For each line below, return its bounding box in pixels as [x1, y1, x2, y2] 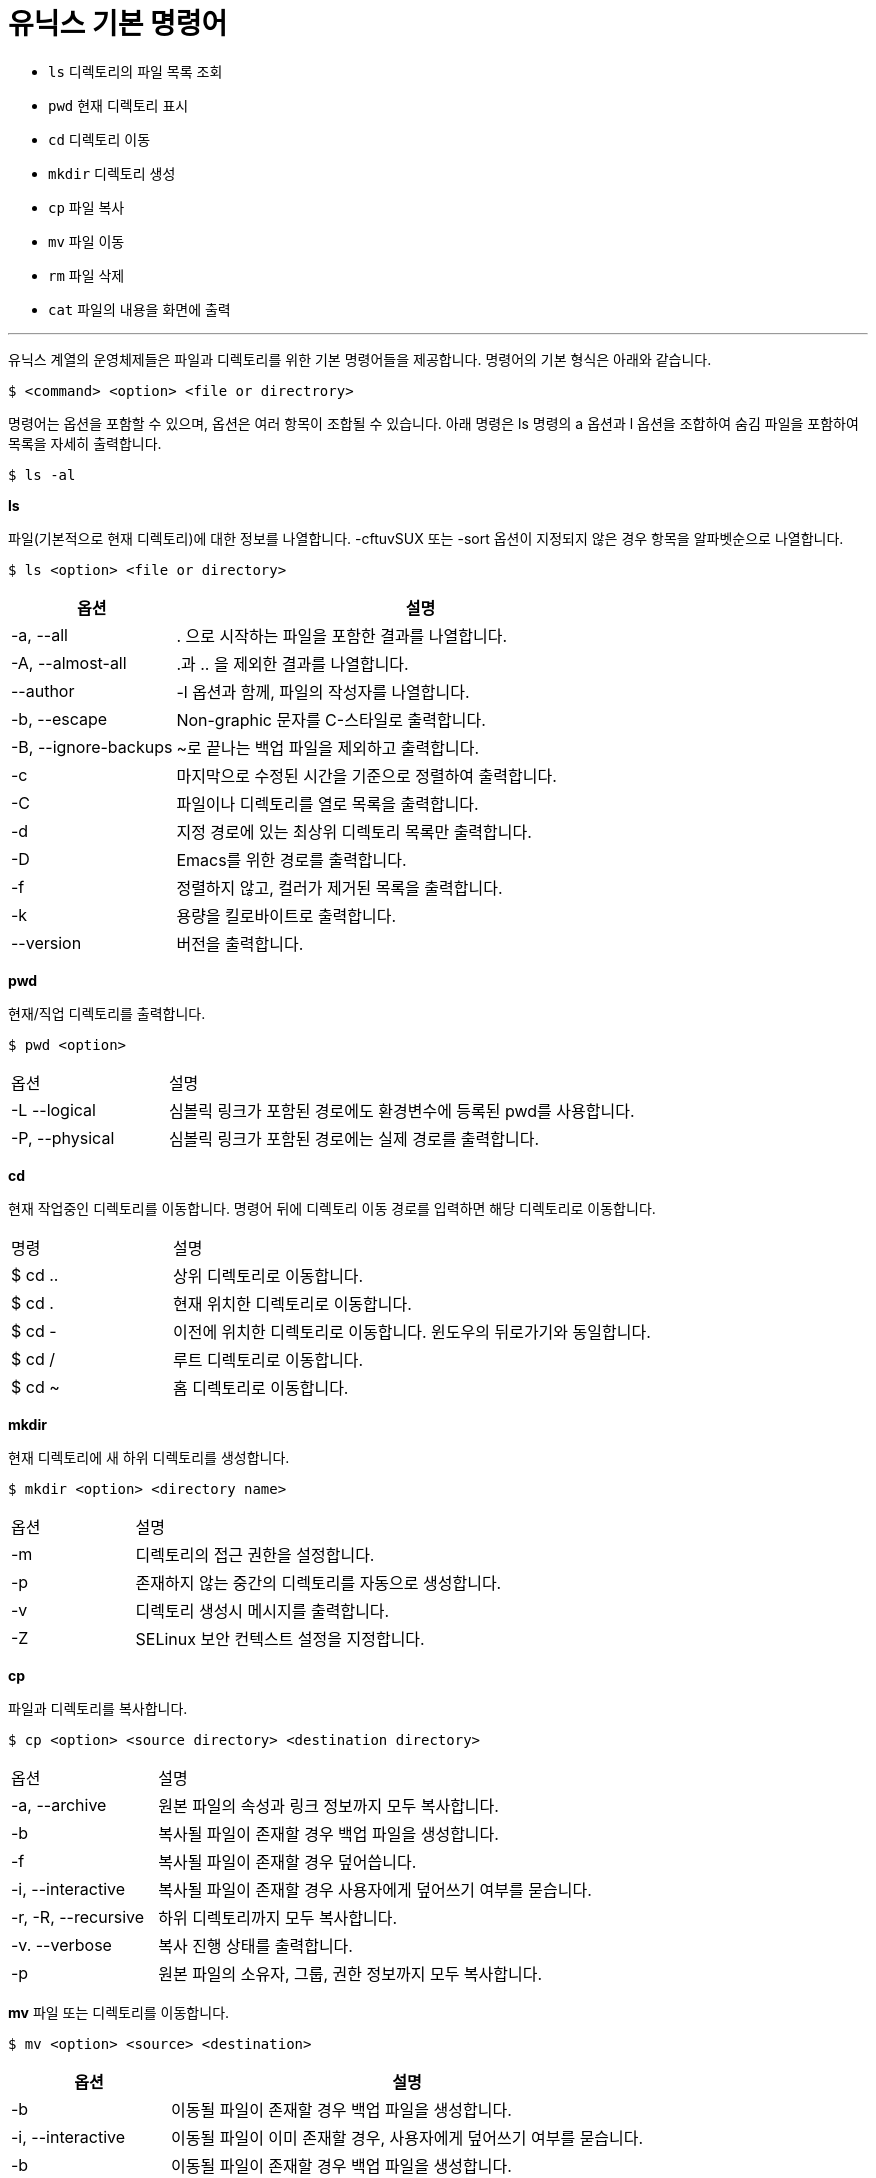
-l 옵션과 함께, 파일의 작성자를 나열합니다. [176, 681, 470, 702]
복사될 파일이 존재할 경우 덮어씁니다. [158, 1851, 417, 1872]
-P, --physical [11, 1127, 115, 1148]
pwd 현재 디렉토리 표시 [48, 96, 189, 114]
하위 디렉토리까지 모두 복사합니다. [158, 1907, 398, 1928]
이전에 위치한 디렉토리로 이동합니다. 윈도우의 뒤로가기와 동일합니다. [172, 1321, 651, 1342]
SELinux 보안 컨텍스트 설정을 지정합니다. [135, 1628, 425, 1649]
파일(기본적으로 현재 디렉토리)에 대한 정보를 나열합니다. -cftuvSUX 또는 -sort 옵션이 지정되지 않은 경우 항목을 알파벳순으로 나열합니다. [8, 529, 844, 547]
